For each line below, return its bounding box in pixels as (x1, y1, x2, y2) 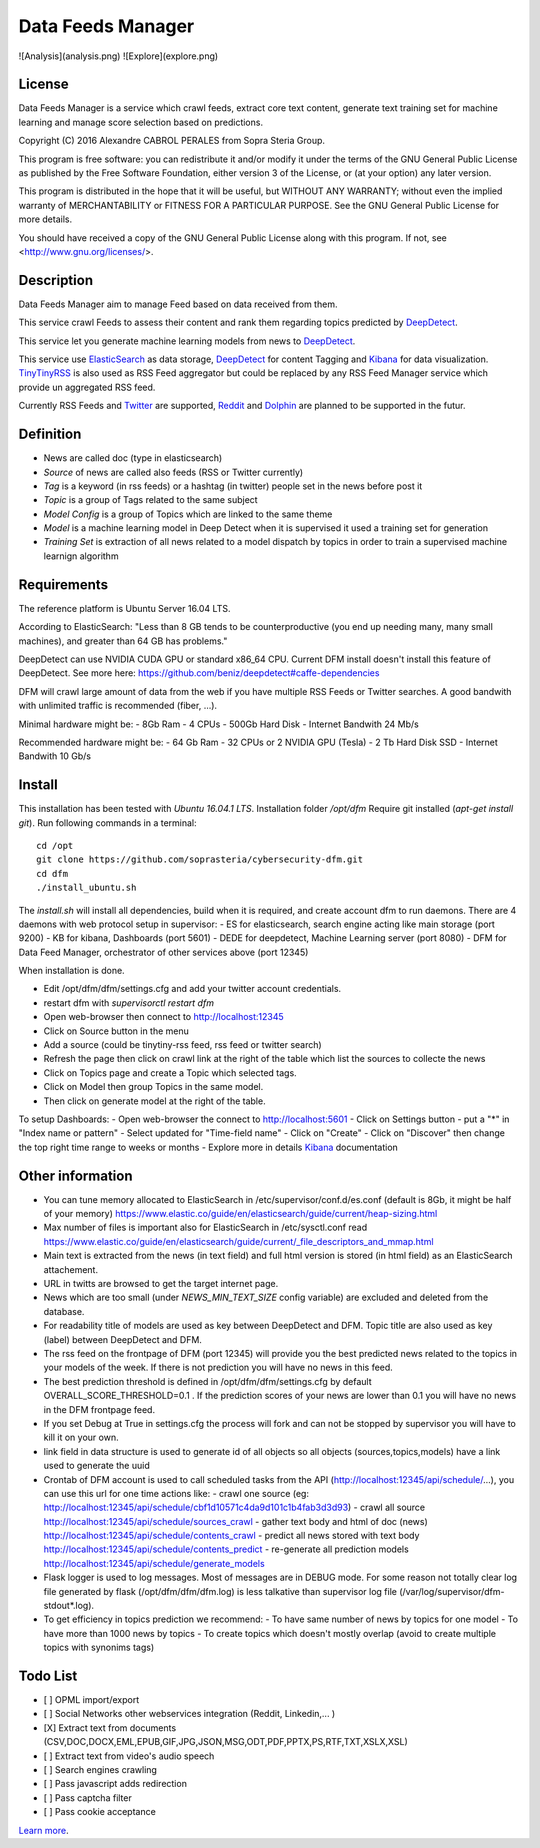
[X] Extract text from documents (43, 1721, 177, 1734)
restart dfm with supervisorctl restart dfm (43, 996, 215, 1009)
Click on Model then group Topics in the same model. (43, 1081, 264, 1093)
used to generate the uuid (43, 1460, 150, 1472)
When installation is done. (18, 965, 125, 977)
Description (18, 271, 94, 289)
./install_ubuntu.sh (36, 882, 137, 894)
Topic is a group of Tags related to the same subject (43, 494, 259, 506)
